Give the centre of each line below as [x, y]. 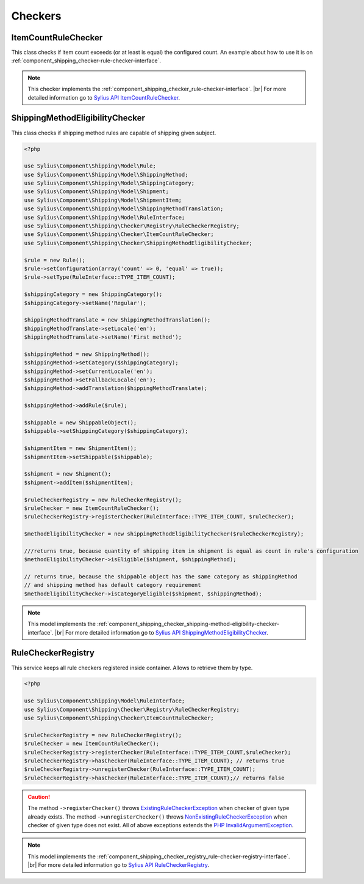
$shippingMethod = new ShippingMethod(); [87, 354]
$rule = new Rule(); [55, 260]
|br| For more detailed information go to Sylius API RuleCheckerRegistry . [119, 865]
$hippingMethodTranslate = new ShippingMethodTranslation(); [117, 320]
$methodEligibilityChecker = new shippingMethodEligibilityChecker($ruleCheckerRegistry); [164, 534]
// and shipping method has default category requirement [112, 585]
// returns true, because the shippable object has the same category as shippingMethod [161, 577]
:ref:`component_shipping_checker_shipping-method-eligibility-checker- [188, 624]
